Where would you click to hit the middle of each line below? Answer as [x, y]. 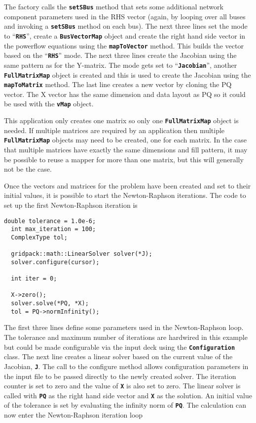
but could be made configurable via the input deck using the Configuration [120, 347]
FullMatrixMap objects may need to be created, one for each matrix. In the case [125, 140]
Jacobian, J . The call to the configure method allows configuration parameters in [126, 366]
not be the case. [28, 169]
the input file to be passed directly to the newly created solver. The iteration [120, 376]
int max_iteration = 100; [54, 229]
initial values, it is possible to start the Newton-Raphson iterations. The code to [125, 195]
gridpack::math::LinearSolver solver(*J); [82, 254]
